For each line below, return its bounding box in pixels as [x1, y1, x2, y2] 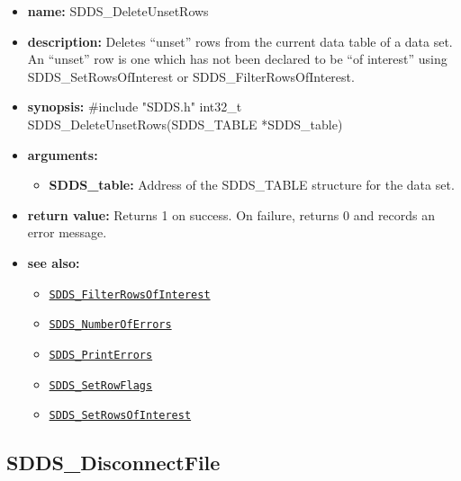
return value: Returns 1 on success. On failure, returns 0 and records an [27, 205, 436, 224]
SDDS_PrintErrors [49, 348, 153, 361]
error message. [27, 223, 107, 242]
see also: [27, 253, 80, 272]
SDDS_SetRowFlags [49, 379, 153, 392]
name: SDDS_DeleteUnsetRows [27, 2, 209, 20]
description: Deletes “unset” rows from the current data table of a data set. [27, 31, 453, 50]
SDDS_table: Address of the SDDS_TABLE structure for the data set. [49, 175, 455, 194]
